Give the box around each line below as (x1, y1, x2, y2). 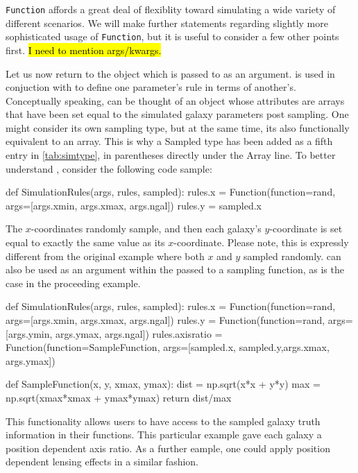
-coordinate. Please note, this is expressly (173, 235, 349, 250)
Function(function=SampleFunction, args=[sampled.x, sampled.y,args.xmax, (6, 340, 330, 354)
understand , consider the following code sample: (6, 161, 212, 175)
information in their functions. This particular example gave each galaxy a (6, 427, 322, 442)
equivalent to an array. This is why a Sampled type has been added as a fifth (6, 134, 333, 148)
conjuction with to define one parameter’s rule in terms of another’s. (6, 80, 296, 94)
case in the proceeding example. (6, 275, 141, 290)
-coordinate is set (269, 221, 343, 236)
